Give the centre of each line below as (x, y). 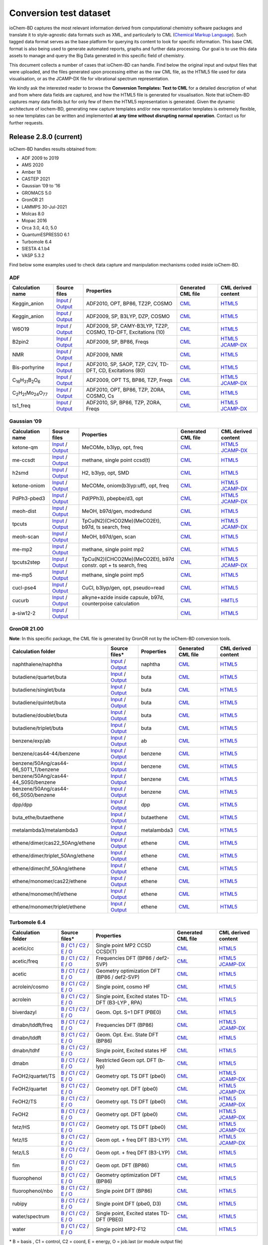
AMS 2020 (33, 165)
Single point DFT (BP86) (124, 1191)
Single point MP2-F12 (121, 1229)
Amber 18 (32, 172)
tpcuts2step (26, 562)
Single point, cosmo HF (123, 987)
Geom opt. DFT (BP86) (123, 1165)
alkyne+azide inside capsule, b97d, (123, 597)
